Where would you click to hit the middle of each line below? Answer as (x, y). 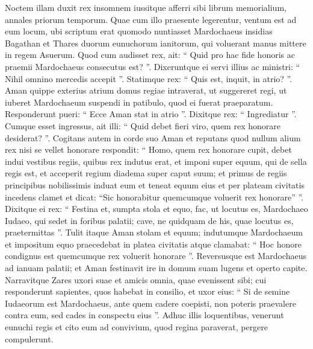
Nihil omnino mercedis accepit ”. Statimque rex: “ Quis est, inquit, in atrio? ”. (149, 78)
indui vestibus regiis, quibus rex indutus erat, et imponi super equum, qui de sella (156, 161)
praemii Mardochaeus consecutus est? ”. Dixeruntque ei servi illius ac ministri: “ (153, 66)
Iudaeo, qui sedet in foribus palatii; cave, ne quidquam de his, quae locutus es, (149, 220)
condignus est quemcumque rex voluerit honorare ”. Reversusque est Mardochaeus (156, 256)
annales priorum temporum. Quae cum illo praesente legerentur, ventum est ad (151, 19)
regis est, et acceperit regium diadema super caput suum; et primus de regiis (146, 173)
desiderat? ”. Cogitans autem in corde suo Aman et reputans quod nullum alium (153, 137)
